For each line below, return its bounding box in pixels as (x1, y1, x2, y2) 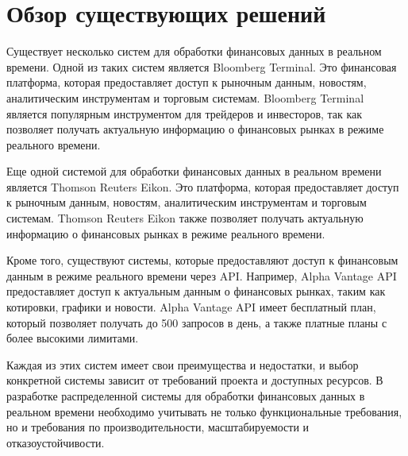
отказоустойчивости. (6, 434, 105, 450)
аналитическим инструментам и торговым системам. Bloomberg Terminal (6, 89, 364, 106)
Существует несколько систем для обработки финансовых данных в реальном (6, 43, 382, 60)
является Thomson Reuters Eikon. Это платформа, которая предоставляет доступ (6, 178, 399, 195)
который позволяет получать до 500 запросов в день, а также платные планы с (6, 314, 387, 330)
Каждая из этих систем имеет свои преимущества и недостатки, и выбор (6, 356, 359, 373)
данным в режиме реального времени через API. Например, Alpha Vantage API (6, 267, 397, 284)
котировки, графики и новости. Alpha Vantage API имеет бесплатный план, (6, 299, 376, 315)
